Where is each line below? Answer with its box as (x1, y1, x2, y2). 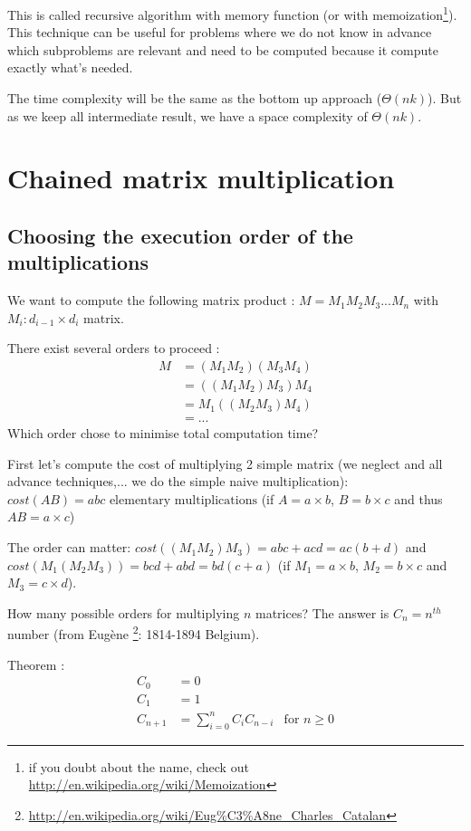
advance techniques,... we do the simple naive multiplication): (7, 472, 349, 491)
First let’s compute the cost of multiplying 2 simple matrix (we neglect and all (7, 454, 443, 473)
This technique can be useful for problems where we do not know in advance (7, 23, 432, 42)
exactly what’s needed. (7, 58, 133, 77)
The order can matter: (7, 538, 131, 557)
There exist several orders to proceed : (7, 339, 220, 358)
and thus (394, 489, 443, 508)
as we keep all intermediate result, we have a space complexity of (7, 106, 368, 125)
